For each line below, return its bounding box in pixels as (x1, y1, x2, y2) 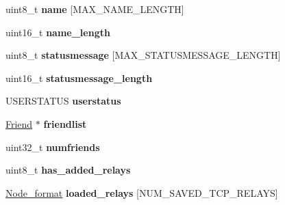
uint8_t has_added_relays (5, 163, 131, 177)
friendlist (43, 116, 87, 131)
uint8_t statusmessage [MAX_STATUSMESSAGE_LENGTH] (5, 48, 281, 62)
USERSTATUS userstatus (5, 94, 121, 108)
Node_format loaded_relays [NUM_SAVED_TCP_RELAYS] (5, 185, 278, 200)
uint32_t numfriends (5, 139, 100, 154)
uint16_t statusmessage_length (5, 70, 153, 85)
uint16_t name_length (5, 25, 110, 39)
